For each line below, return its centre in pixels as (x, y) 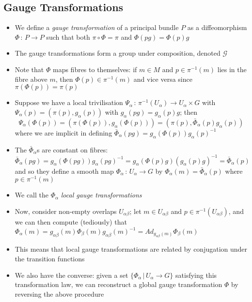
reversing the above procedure (59, 294)
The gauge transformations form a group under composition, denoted (118, 53)
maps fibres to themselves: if (95, 69)
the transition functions (50, 259)
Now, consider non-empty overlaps (66, 211)
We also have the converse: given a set (71, 275)
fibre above (31, 79)
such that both (68, 37)
